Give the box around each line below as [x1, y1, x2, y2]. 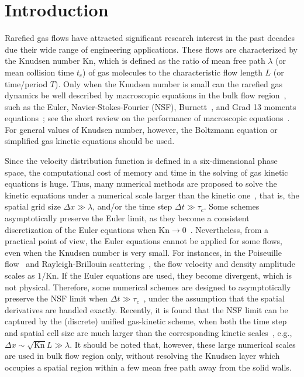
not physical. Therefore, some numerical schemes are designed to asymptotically [5, 280, 291, 293]
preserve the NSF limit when [5, 292, 108, 304]
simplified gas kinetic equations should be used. [5, 135, 175, 147]
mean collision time [5, 66, 74, 78]
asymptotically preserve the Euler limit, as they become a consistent [5, 212, 250, 224]
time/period [5, 77, 48, 90]
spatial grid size [5, 200, 61, 213]
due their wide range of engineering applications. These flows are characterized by [5, 43, 298, 55]
